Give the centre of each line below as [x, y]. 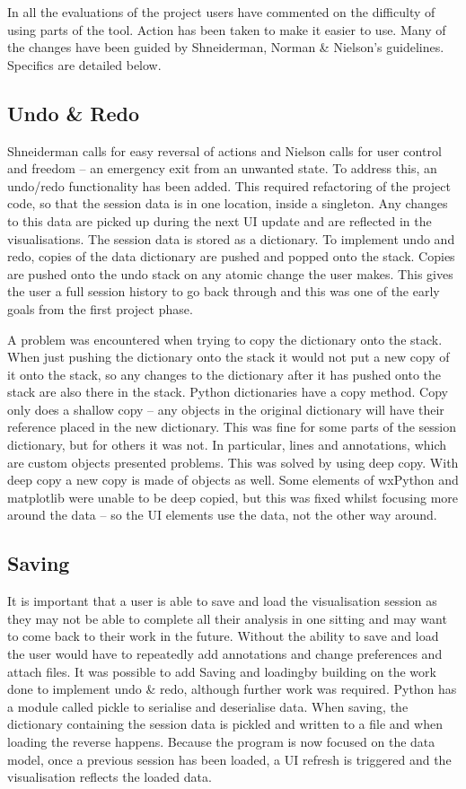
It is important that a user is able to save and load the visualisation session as [222, 601]
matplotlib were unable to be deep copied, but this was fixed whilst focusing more [233, 497]
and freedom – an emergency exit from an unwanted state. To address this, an [222, 168]
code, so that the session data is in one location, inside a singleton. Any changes [228, 203]
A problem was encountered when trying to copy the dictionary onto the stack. [225, 339]
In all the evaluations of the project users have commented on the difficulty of [221, 12]
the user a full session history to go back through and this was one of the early [224, 291]
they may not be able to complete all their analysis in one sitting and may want [227, 618]
